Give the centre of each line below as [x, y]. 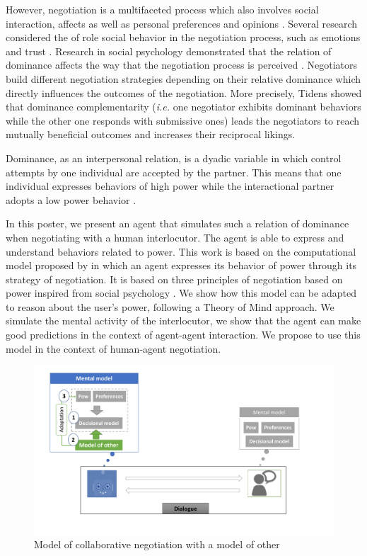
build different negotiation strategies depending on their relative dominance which [183, 78]
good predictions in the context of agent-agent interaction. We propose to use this [183, 335]
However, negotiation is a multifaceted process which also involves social [162, 9]
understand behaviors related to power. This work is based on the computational [181, 251]
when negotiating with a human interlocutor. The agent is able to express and [175, 237]
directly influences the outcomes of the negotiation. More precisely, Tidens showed [184, 92]
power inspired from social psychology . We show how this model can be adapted [181, 293]
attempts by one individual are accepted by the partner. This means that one [174, 172]
